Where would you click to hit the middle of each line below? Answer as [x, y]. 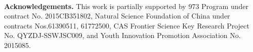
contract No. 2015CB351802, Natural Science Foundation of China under [117, 16]
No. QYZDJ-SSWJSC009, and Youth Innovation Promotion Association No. [122, 35]
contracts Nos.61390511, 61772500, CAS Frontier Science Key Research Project [127, 25]
